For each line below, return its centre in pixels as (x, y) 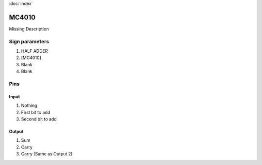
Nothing (29, 105)
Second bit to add (39, 119)
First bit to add (36, 112)
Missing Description (29, 29)
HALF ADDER (34, 51)
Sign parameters (29, 41)
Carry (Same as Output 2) (47, 154)
